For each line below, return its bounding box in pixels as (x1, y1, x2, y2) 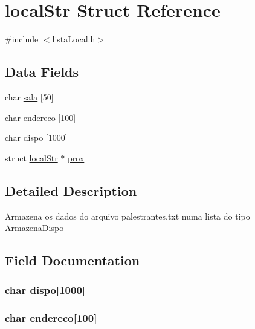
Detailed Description (5, 181, 137, 200)
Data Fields (5, 62, 79, 81)
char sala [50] (5, 90, 54, 103)
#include (5, 33, 39, 45)
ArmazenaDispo (5, 221, 64, 234)
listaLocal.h (52, 33, 95, 45)
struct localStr (5, 151, 58, 164)
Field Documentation (5, 251, 140, 270)
